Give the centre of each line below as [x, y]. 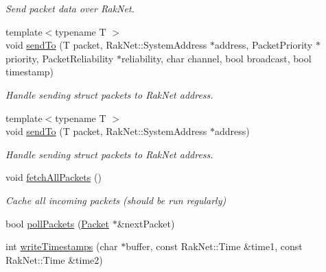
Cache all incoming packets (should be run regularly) [116, 200]
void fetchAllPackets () [54, 177]
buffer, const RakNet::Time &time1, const [214, 246]
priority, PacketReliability [60, 58]
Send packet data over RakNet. [70, 8]
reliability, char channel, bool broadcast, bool [216, 58]
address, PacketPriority [264, 45]
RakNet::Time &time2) [54, 259]
